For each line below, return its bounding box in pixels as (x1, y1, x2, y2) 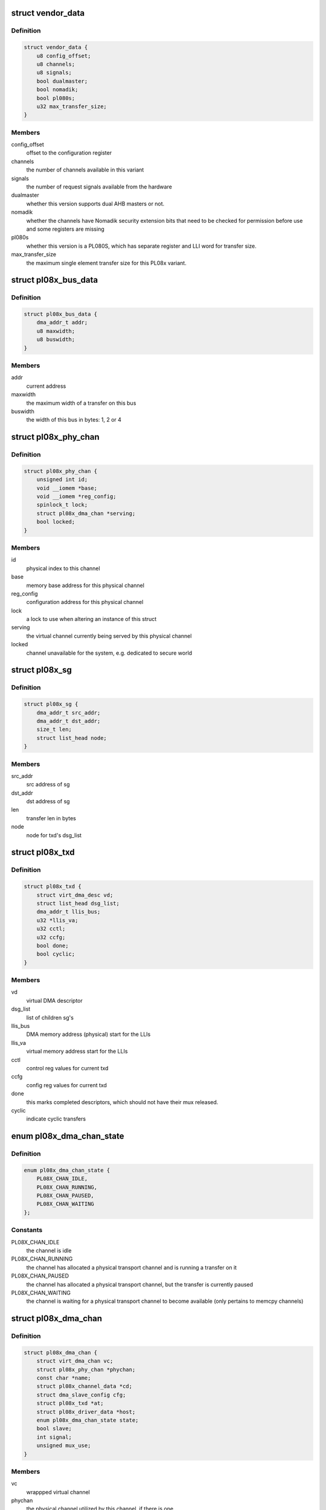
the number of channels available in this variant (26, 166, 144, 173)
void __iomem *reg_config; (36, 493, 117, 500)
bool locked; (36, 518, 75, 525)
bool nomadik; (36, 86, 78, 93)
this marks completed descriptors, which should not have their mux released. (26, 1098, 219, 1105)
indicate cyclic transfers (26, 1115, 86, 1123)
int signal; (36, 1433, 72, 1441)
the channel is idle (26, 1247, 72, 1254)
